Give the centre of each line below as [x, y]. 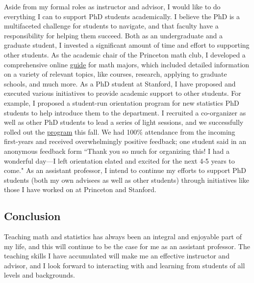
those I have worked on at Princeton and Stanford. [80, 189]
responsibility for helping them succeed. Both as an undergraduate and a [113, 35]
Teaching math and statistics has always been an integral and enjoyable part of [123, 237]
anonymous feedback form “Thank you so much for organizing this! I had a [117, 151]
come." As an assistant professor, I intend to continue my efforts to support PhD [125, 170]
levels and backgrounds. [39, 275]
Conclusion [32, 216]
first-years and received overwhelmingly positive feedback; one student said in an [125, 141]
